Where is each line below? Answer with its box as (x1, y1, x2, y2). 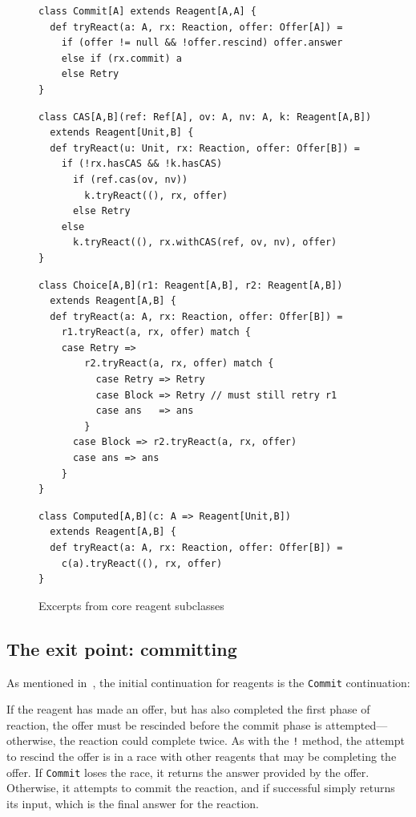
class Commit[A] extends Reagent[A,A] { (38, 6, 257, 17)
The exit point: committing (6, 636, 237, 661)
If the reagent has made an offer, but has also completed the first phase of (6, 701, 370, 718)
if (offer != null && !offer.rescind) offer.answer (61, 37, 343, 49)
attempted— (325, 716, 388, 733)
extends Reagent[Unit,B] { (50, 127, 194, 139)
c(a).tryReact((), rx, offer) (61, 557, 223, 569)
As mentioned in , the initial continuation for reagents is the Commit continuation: (6, 673, 410, 690)
